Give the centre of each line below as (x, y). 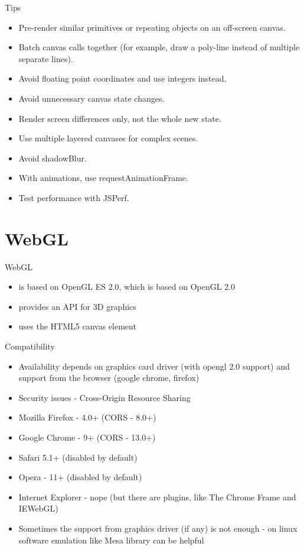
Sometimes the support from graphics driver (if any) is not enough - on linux (158, 528)
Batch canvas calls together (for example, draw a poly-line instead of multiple (159, 47)
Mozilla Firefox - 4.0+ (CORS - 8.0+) (87, 417)
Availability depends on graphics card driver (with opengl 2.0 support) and (154, 366)
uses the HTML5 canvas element (77, 326)
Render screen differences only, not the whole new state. (120, 118)
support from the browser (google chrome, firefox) (109, 378)
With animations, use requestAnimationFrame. (103, 178)
